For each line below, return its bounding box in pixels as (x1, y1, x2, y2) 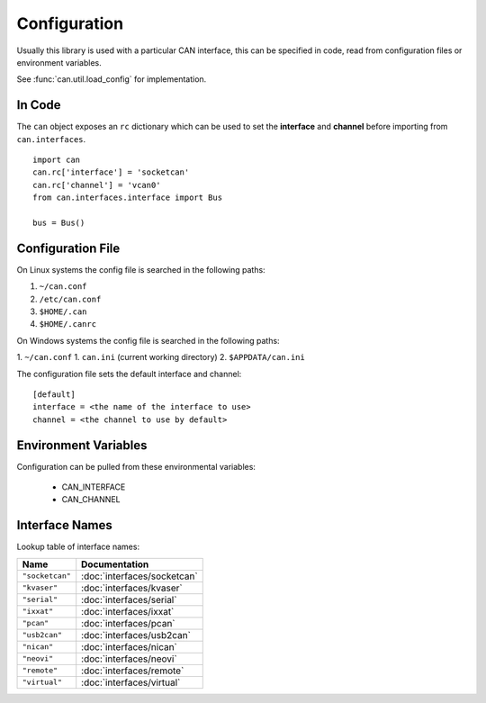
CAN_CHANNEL (61, 494, 121, 505)
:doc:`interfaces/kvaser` (81, 581, 184, 594)
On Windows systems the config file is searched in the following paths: (16, 335, 280, 346)
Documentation (81, 558, 149, 571)
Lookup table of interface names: (16, 541, 139, 553)
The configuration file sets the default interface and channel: (16, 368, 242, 379)
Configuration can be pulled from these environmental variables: (16, 461, 256, 472)
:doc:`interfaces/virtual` (81, 676, 181, 689)
